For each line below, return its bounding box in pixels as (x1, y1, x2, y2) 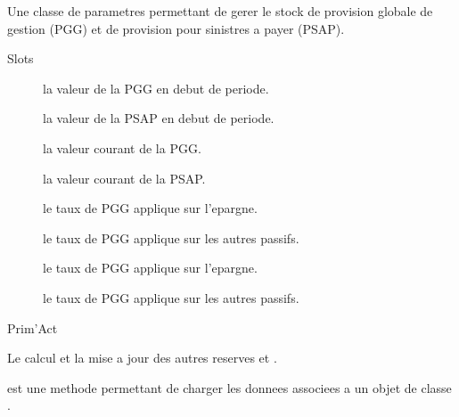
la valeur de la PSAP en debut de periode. (43, 109, 275, 127)
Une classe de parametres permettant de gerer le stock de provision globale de (7, 2, 433, 20)
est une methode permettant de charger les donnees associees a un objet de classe (7, 378, 452, 397)
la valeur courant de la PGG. (43, 138, 201, 157)
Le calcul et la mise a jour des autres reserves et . (7, 348, 277, 367)
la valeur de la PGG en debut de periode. (43, 78, 269, 97)
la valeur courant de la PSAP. (43, 168, 206, 187)
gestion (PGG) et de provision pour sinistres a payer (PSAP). (7, 19, 345, 37)
